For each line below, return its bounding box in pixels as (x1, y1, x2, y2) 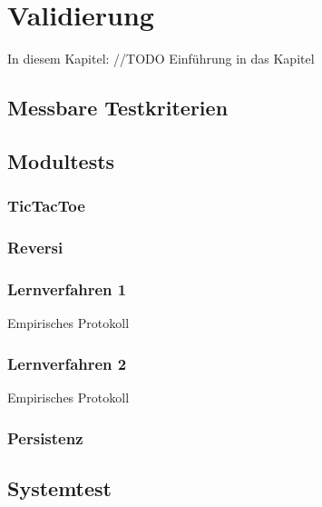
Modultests (7, 146, 115, 174)
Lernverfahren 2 (7, 352, 127, 374)
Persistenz (7, 426, 83, 449)
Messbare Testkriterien (7, 94, 229, 122)
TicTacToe (7, 194, 85, 217)
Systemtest (7, 473, 112, 502)
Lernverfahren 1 (7, 277, 127, 300)
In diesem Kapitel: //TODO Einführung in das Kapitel (7, 49, 315, 68)
